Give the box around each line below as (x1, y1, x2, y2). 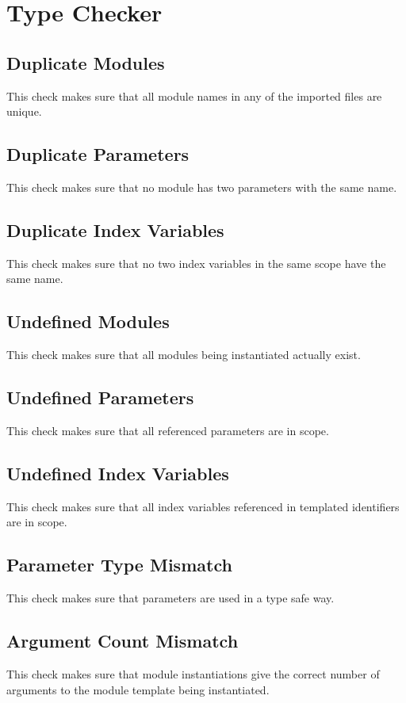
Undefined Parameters (6, 385, 194, 410)
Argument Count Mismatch (6, 628, 239, 653)
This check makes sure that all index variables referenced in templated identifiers (6, 498, 400, 514)
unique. (6, 103, 42, 120)
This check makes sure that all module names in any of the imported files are (6, 87, 382, 104)
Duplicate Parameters (6, 142, 190, 166)
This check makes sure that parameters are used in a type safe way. (6, 590, 335, 606)
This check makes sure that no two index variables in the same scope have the (6, 254, 386, 271)
